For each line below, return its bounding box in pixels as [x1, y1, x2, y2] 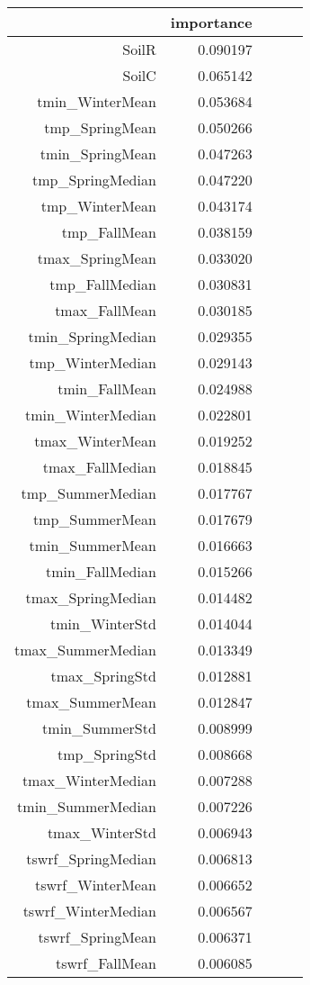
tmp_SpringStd [57, 744, 156, 764]
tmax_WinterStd [47, 822, 156, 843]
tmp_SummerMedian [21, 483, 156, 503]
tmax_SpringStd [50, 665, 156, 686]
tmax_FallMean [55, 300, 156, 321]
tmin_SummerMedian [17, 796, 156, 817]
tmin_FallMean [58, 378, 156, 399]
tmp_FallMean [61, 221, 156, 242]
